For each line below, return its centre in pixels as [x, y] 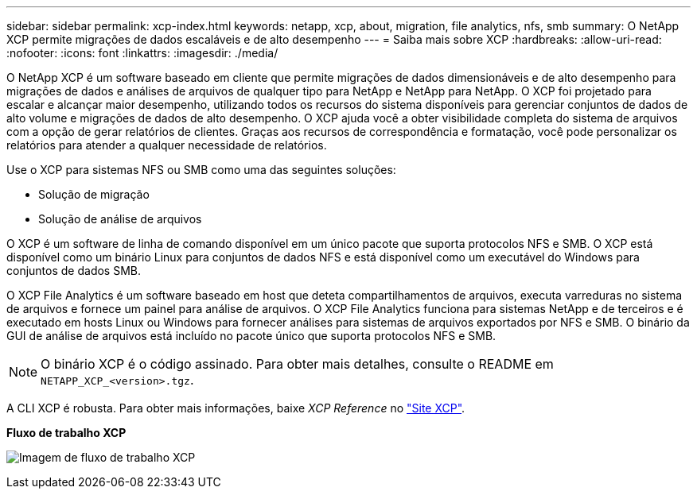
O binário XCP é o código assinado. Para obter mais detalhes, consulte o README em [297, 364]
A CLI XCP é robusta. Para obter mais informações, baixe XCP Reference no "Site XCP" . [236, 408]
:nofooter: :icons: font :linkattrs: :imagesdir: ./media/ [142, 53]
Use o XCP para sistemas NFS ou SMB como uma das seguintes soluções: [201, 170]
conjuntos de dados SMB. [74, 271]
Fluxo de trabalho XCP [66, 433]
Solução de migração [94, 194]
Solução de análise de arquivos [120, 219]
